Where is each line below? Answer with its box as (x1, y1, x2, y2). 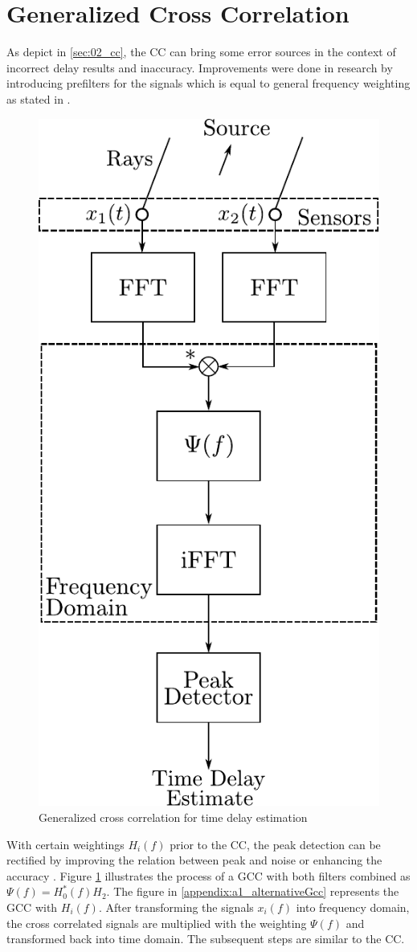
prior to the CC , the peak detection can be (170, 836, 381, 852)
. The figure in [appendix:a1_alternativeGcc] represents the (106, 883, 399, 900)
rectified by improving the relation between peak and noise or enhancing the (6, 852, 382, 868)
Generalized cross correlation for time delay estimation (39, 808, 308, 825)
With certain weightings (6, 836, 125, 852)
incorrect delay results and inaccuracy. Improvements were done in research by (6, 59, 393, 76)
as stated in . (6, 90, 71, 107)
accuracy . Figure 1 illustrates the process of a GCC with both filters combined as (6, 867, 411, 884)
